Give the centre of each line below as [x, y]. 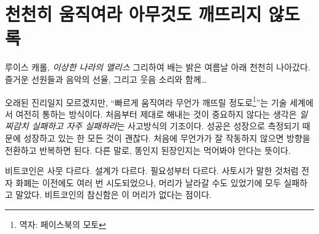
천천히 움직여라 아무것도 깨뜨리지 [133, 14]
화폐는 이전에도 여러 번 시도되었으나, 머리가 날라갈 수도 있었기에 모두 [148, 182]
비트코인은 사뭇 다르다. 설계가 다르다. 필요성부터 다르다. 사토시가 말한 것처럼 [152, 171]
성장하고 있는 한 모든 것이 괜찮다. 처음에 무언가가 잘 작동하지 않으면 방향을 [167, 138]
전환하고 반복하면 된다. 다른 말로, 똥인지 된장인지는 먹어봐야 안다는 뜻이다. [148, 150]
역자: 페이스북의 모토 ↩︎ [63, 224]
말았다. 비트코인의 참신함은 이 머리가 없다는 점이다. [113, 194]
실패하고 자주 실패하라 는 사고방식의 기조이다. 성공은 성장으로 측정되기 [166, 126]
